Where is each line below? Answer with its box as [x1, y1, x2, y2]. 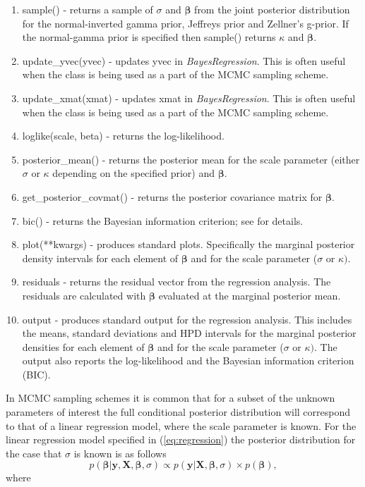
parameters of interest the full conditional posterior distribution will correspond [6, 405, 351, 419]
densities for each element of [22, 339, 145, 354]
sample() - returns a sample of [22, 2, 153, 16]
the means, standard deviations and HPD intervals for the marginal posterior [22, 326, 357, 340]
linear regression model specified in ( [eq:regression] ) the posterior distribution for [6, 432, 356, 447]
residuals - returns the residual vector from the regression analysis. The [22, 274, 331, 289]
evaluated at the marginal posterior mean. [158, 288, 341, 302]
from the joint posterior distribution [194, 2, 350, 16]
